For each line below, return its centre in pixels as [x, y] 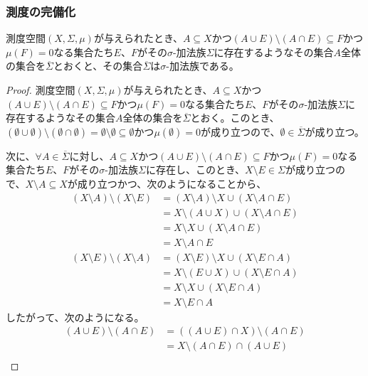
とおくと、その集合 [98, 66]
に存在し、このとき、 [195, 170]
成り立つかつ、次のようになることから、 [172, 183]
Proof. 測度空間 [41, 90]
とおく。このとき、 [235, 118]
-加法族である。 [203, 66]
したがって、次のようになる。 [75, 317]
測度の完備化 [41, 11]
